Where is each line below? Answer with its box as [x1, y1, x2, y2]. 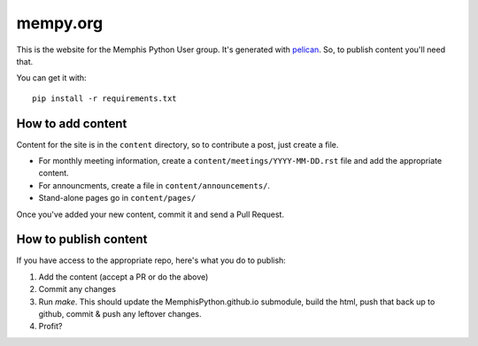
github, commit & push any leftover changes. [38, 309, 202, 319]
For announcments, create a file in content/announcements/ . [38, 180, 270, 190]
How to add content [16, 116, 127, 131]
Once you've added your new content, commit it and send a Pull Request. [16, 209, 285, 219]
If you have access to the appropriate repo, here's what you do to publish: [16, 255, 287, 265]
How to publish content [16, 232, 148, 247]
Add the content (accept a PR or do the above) [38, 271, 209, 282]
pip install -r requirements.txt [32, 93, 177, 104]
